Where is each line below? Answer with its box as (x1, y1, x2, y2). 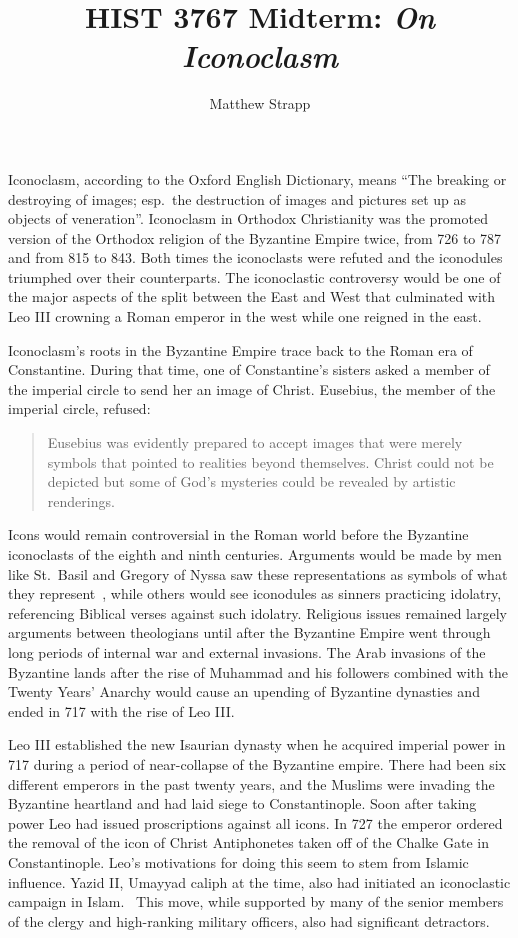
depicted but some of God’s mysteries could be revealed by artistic (47, 471, 456, 492)
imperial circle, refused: (8, 398, 151, 419)
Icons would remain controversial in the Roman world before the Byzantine (8, 524, 469, 545)
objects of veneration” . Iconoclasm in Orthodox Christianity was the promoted (8, 208, 488, 229)
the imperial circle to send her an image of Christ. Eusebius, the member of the (8, 378, 496, 399)
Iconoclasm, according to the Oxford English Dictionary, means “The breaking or (8, 168, 507, 189)
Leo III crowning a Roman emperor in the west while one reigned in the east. (8, 306, 482, 327)
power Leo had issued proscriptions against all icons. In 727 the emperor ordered (8, 812, 503, 833)
